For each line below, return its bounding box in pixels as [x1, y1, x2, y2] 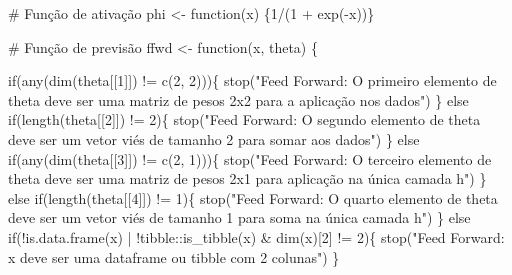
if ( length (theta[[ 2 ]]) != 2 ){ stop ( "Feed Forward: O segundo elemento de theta [8, 109, 481, 130]
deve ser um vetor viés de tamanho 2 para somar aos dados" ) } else [8, 128, 420, 149]
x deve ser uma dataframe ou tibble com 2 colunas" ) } [8, 246, 340, 267]
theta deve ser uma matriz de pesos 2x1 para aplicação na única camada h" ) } [8, 168, 487, 189]
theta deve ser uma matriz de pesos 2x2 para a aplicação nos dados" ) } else [8, 89, 469, 110]
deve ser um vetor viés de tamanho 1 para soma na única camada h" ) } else [8, 207, 471, 228]
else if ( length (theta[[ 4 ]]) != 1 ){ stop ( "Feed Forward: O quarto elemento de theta [8, 187, 498, 208]
